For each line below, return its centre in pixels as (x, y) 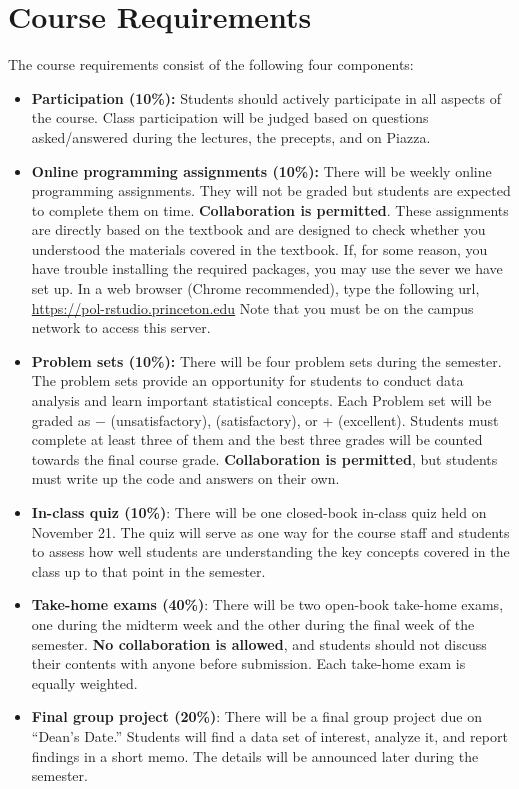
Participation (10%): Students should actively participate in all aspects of (266, 97)
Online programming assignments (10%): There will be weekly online (261, 170)
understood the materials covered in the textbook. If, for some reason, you (259, 248)
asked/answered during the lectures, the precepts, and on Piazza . (231, 136)
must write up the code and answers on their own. (185, 478)
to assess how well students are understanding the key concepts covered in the (270, 551)
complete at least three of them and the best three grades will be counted (257, 439)
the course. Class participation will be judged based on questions (230, 117)
